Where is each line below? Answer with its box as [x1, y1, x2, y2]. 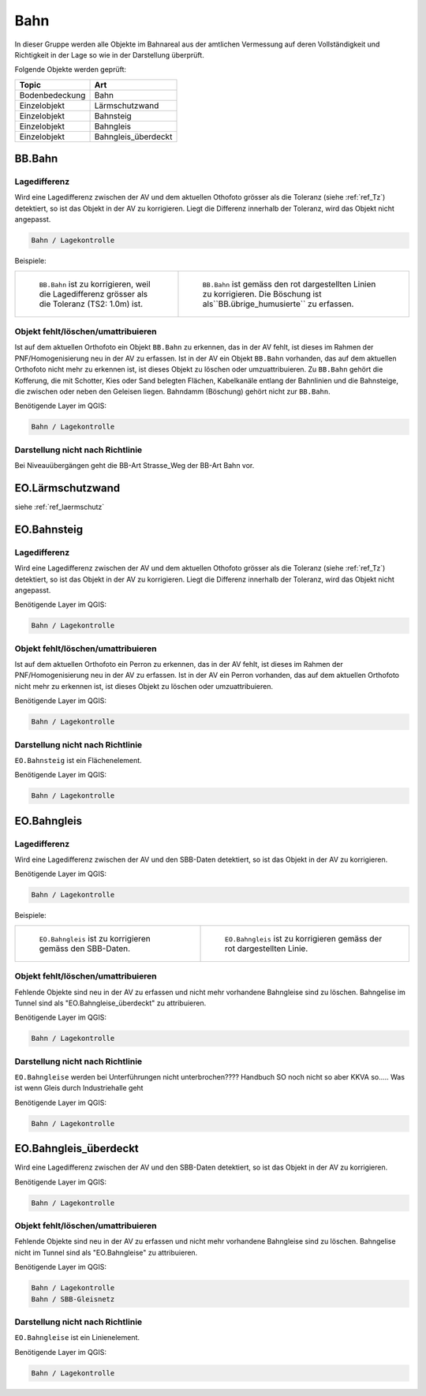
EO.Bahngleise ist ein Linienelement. [14, 1333, 140, 1342]
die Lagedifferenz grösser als [39, 288, 148, 299]
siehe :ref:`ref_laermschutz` [14, 502, 105, 511]
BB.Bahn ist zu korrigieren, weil [39, 279, 151, 290]
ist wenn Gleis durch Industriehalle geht [14, 1083, 144, 1093]
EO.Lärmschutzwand [14, 481, 121, 495]
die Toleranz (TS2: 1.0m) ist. [39, 298, 144, 309]
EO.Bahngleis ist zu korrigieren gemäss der [225, 933, 383, 944]
